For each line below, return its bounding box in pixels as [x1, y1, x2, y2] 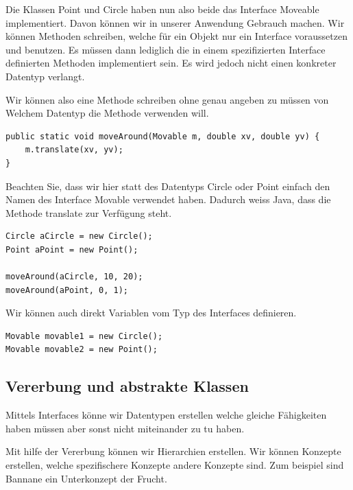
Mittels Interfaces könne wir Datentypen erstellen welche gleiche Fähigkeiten [5, 408, 327, 422]
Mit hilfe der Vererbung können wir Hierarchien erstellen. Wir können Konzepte [5, 444, 341, 458]
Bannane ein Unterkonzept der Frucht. [5, 471, 167, 485]
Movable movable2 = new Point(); [5, 345, 158, 355]
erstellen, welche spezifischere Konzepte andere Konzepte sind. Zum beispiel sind [5, 458, 344, 472]
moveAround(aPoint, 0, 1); [5, 285, 128, 295]
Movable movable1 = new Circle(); [5, 331, 163, 341]
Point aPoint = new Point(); [5, 244, 138, 255]
